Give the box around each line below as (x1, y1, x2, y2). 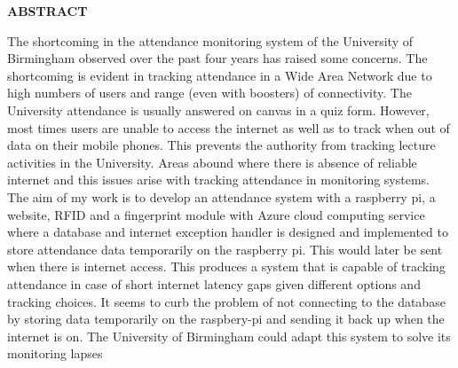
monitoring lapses (7, 344, 103, 363)
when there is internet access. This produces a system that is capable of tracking (7, 257, 446, 276)
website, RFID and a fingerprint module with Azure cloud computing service (7, 205, 425, 223)
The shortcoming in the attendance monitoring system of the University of (7, 31, 413, 50)
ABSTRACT (7, 2, 88, 20)
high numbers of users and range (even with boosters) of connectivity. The (7, 83, 412, 102)
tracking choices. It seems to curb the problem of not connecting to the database (7, 292, 446, 310)
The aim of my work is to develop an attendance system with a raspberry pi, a (7, 187, 436, 206)
